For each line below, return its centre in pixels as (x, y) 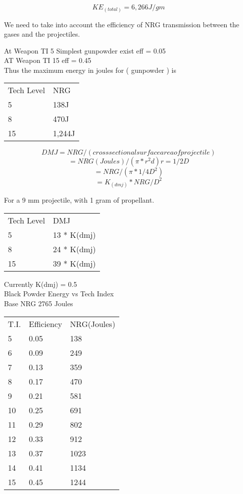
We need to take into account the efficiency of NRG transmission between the (122, 24)
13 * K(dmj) (74, 234)
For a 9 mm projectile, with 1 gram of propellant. (79, 200)
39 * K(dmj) (74, 263)
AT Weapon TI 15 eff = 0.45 (48, 60)
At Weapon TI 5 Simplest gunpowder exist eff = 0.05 (85, 50)
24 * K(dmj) (74, 249)
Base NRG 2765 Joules (39, 303)
